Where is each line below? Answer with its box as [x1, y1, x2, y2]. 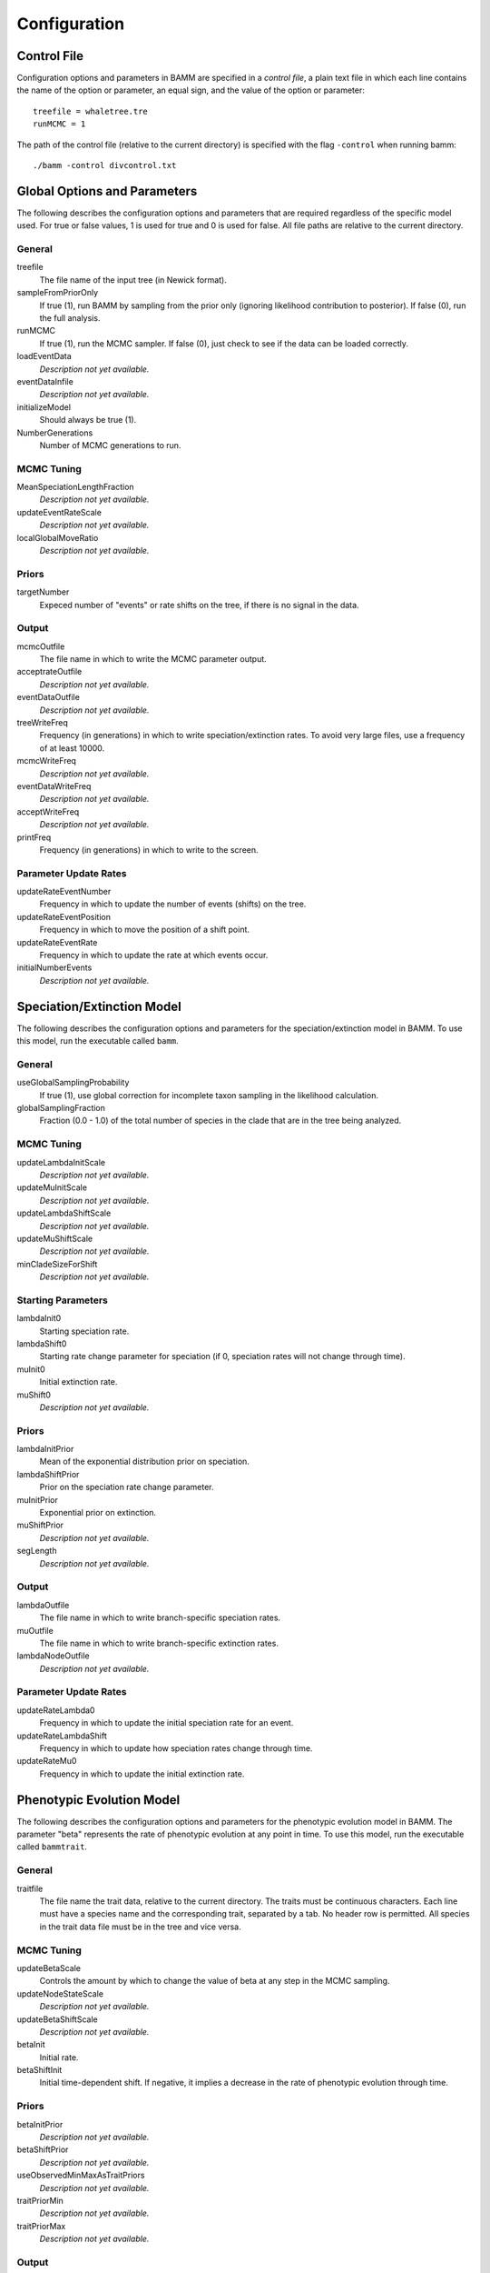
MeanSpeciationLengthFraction [16, 482, 135, 493]
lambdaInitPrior [16, 1444, 74, 1455]
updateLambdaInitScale [16, 1157, 106, 1167]
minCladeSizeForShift [16, 1258, 98, 1269]
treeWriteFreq [16, 717, 68, 728]
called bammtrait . [16, 1841, 88, 1852]
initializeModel [16, 401, 72, 413]
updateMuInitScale [16, 1182, 88, 1193]
